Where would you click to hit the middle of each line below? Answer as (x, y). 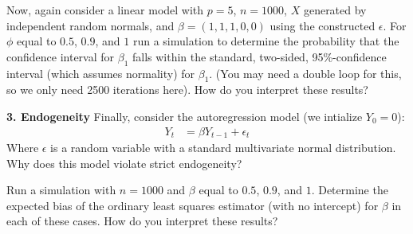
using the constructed (323, 25)
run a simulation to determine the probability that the (266, 41)
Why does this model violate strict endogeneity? (124, 163)
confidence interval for (61, 56)
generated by (335, 10)
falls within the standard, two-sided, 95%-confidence (259, 56)
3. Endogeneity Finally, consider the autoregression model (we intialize (185, 116)
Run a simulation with (61, 190)
